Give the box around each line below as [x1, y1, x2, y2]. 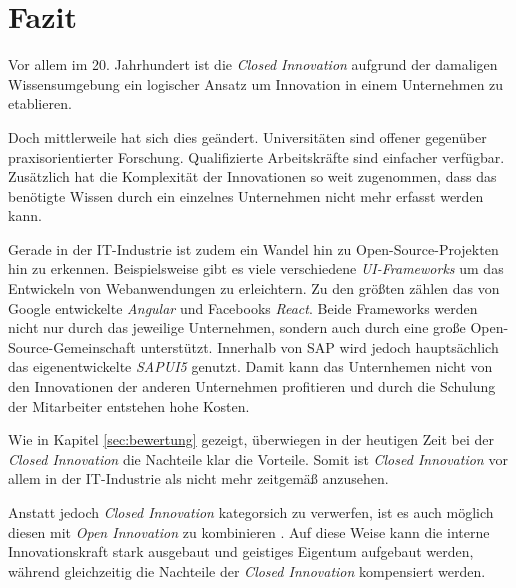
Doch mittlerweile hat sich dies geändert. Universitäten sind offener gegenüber [8, 126, 487, 147]
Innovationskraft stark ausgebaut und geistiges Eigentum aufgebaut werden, [8, 541, 474, 562]
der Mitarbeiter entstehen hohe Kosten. [8, 395, 250, 416]
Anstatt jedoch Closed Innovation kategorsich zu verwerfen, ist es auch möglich [8, 502, 494, 522]
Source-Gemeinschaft [8, 336, 136, 357]
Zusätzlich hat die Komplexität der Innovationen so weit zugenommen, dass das [8, 166, 497, 187]
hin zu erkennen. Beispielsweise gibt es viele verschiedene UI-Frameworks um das [8, 258, 504, 279]
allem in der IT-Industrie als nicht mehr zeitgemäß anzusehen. [8, 468, 389, 489]
